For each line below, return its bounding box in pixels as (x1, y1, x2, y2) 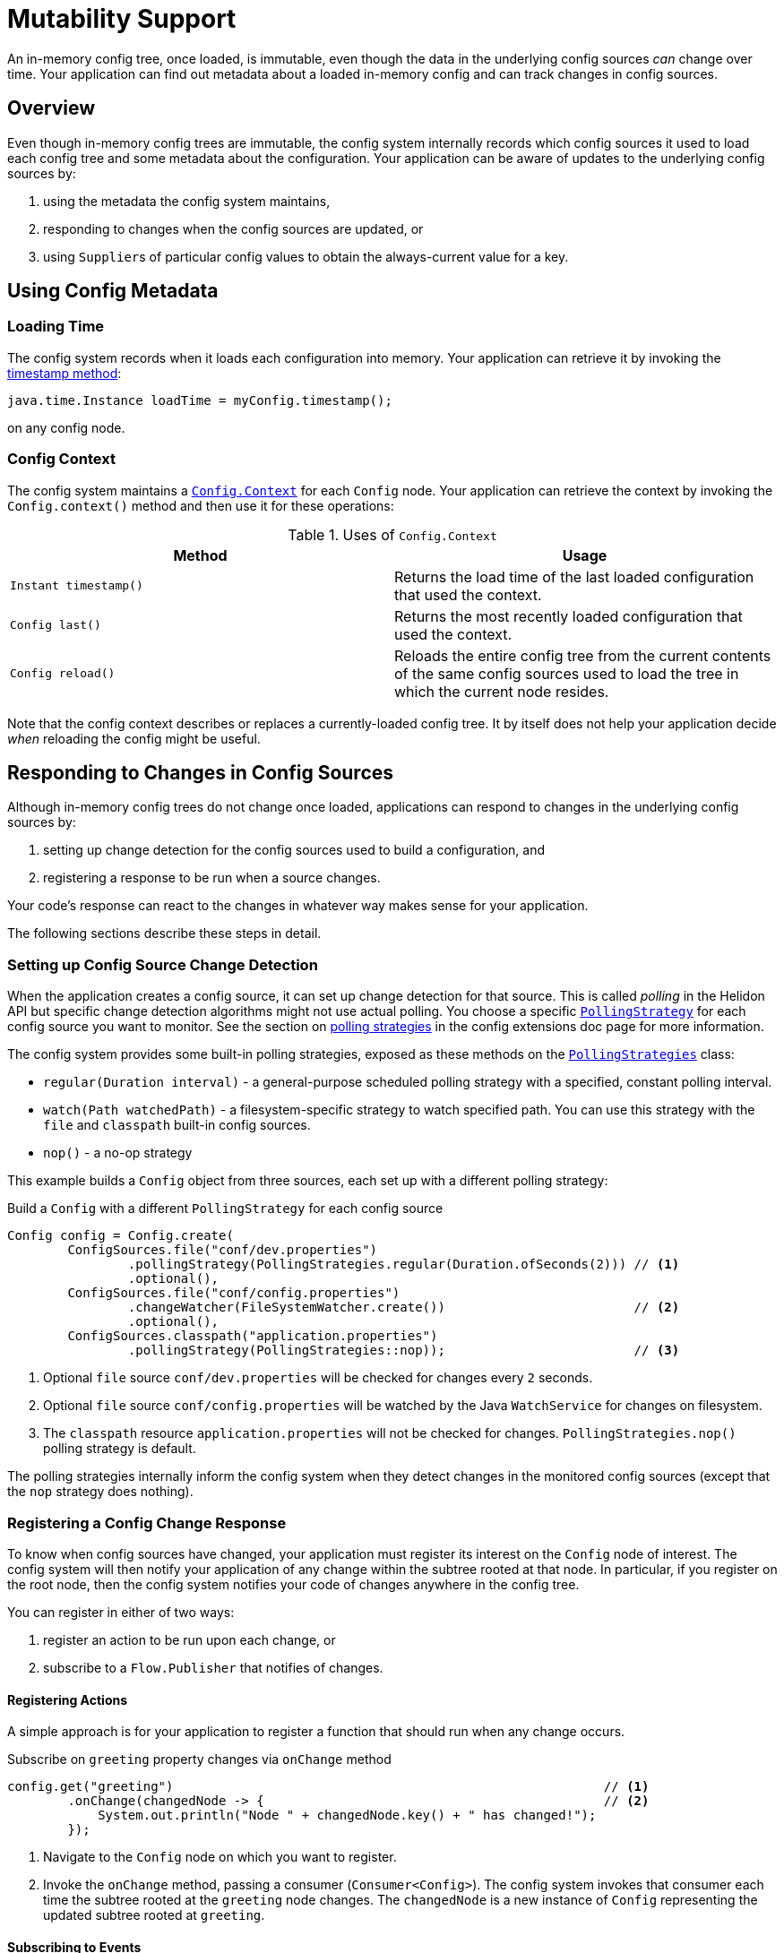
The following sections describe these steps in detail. (7, 925, 322, 942)
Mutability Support (7, 4, 237, 34)
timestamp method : (7, 365, 122, 381)
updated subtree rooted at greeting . (43, 1907, 265, 1923)
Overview (7, 97, 96, 120)
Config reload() (10, 667, 116, 681)
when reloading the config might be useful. (7, 730, 261, 746)
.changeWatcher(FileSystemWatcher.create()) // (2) (127, 1300, 680, 1315)
